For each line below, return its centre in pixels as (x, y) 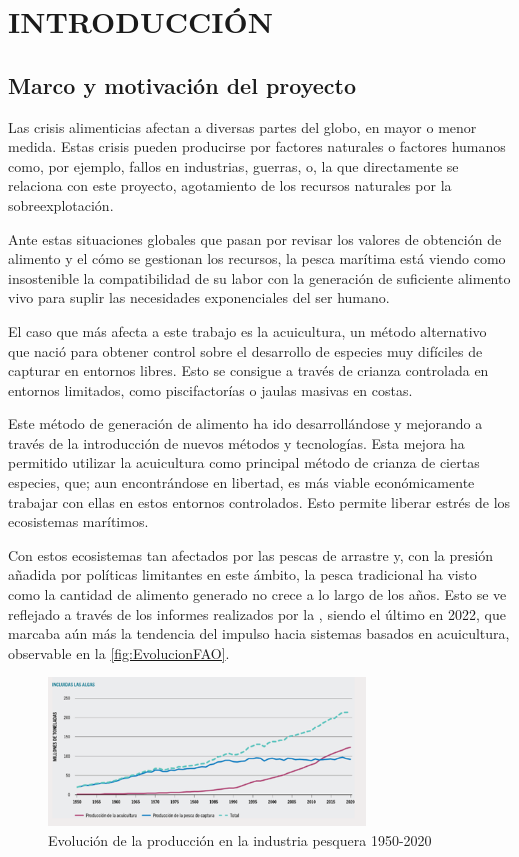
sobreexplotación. (61, 204)
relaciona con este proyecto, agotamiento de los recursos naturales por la (230, 185)
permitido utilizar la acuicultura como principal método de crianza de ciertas (244, 462)
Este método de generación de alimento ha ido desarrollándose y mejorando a (245, 423)
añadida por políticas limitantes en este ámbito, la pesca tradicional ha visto (242, 574)
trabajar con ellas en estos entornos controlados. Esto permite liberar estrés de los (259, 501)
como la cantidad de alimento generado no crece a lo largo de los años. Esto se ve (257, 594)
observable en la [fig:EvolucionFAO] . (119, 652)
